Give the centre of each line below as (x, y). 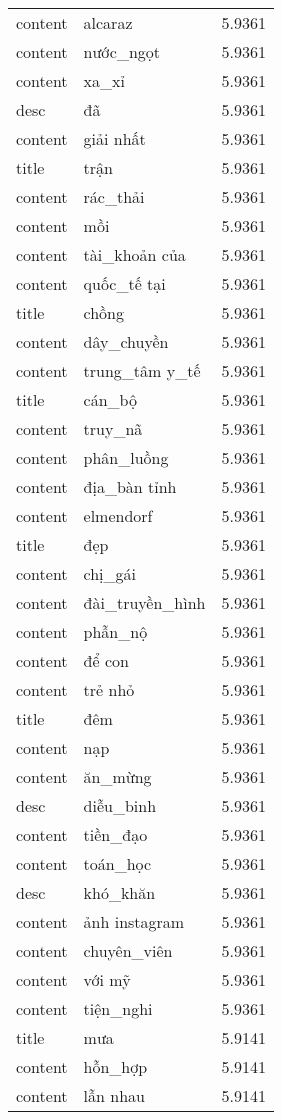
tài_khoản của (134, 254)
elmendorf (118, 515)
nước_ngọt (122, 51)
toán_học (117, 863)
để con (106, 660)
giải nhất (114, 138)
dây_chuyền (126, 341)
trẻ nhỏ (109, 689)
